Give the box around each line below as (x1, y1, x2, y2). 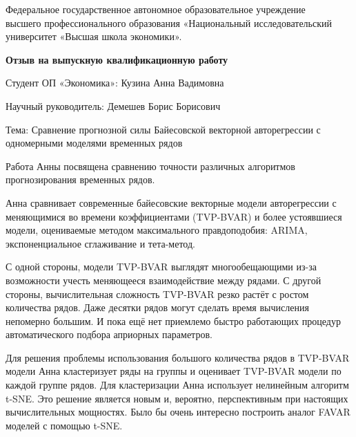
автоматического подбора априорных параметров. (6, 327, 212, 342)
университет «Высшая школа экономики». (6, 29, 182, 44)
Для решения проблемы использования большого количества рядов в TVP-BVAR (6, 350, 350, 364)
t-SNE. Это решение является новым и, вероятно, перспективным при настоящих (6, 391, 348, 405)
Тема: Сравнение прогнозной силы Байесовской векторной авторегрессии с (6, 122, 321, 136)
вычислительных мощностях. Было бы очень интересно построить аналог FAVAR (6, 405, 350, 419)
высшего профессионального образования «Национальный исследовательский (6, 15, 332, 30)
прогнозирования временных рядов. (6, 172, 155, 187)
